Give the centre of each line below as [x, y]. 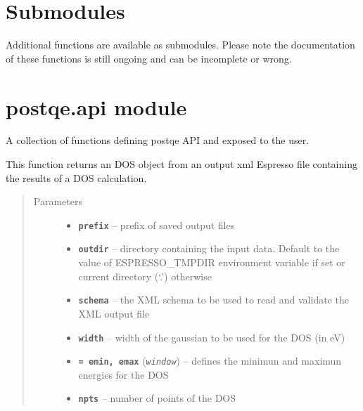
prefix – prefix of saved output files [157, 224]
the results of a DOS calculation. [76, 177]
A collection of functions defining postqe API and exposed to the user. [158, 140]
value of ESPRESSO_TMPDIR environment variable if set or [212, 262]
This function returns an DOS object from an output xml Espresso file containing [181, 164]
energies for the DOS [123, 374]
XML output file [114, 313]
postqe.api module [96, 106]
